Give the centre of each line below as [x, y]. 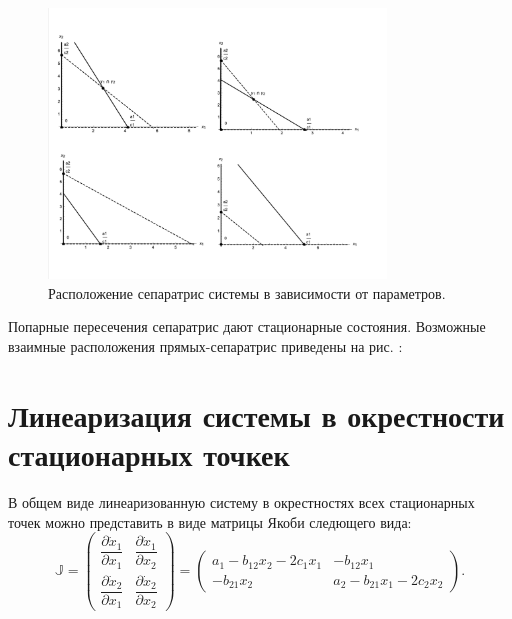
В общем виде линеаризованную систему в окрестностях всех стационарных [241, 501]
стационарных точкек [149, 454]
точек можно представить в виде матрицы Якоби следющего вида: [210, 521]
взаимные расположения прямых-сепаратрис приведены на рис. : [205, 346]
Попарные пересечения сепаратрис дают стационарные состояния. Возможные [247, 326]
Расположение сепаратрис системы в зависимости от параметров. [247, 292]
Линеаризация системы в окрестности [256, 414]
